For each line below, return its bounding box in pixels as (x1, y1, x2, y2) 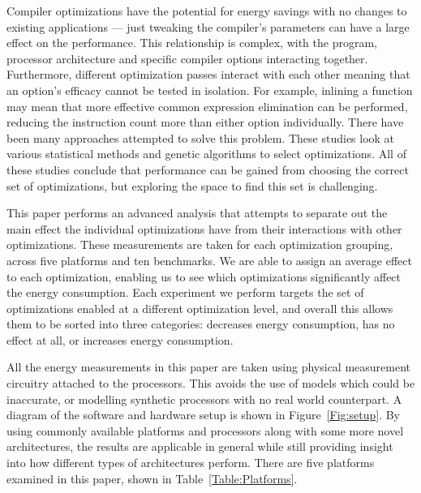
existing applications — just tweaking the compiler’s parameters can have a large (6, 18, 410, 35)
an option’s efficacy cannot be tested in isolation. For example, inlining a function (6, 81, 413, 98)
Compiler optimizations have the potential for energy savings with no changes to (6, 2, 407, 19)
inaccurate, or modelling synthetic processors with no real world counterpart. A (6, 390, 402, 407)
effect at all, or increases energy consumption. (6, 331, 234, 348)
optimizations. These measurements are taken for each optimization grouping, (6, 236, 393, 253)
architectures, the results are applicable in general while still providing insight (6, 438, 393, 455)
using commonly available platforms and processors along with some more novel (6, 422, 404, 439)
